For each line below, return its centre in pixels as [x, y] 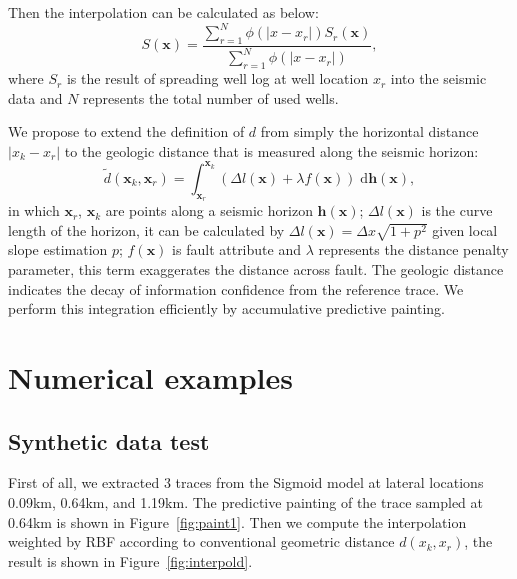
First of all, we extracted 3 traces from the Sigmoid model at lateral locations [246, 482]
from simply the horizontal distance [369, 131]
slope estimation [58, 249]
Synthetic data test [109, 440]
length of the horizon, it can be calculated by [146, 229]
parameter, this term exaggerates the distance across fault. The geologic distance [256, 269]
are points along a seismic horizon [209, 210]
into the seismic [438, 78]
